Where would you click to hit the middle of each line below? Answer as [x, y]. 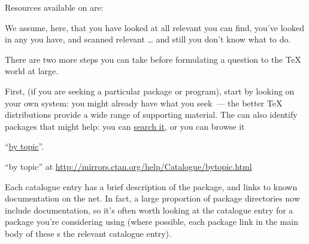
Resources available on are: [54, 7]
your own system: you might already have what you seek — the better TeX [144, 103]
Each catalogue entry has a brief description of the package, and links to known [151, 186]
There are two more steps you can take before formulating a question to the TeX [153, 59]
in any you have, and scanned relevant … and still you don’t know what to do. [148, 39]
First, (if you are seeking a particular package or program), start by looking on [150, 91]
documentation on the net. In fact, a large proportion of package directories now [153, 198]
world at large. [32, 71]
